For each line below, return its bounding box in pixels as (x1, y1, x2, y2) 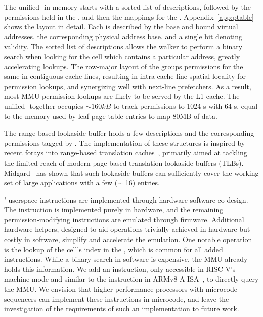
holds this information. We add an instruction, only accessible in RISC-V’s (4, 263, 236, 274)
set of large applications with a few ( (4, 177, 118, 188)
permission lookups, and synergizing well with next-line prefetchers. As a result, (4, 81, 251, 91)
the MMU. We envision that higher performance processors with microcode (4, 284, 237, 294)
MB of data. (180, 110, 217, 121)
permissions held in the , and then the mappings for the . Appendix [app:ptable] (4, 11, 254, 22)
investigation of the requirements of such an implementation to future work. (4, 303, 239, 314)
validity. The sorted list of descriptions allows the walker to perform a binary (4, 41, 243, 52)
